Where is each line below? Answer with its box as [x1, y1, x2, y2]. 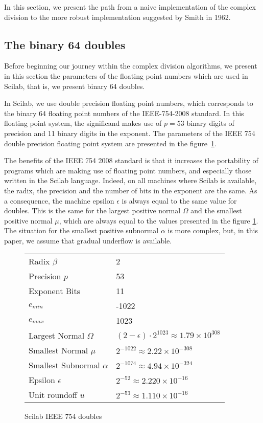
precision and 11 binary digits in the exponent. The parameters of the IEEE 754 [4, 127, 255, 138]
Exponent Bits [29, 285, 80, 297]
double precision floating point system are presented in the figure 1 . [4, 138, 217, 148]
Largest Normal [29, 329, 85, 342]
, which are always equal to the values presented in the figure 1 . [59, 215, 258, 226]
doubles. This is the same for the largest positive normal [4, 205, 181, 216]
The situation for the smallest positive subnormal [4, 225, 159, 236]
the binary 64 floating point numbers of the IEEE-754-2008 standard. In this [4, 107, 244, 118]
